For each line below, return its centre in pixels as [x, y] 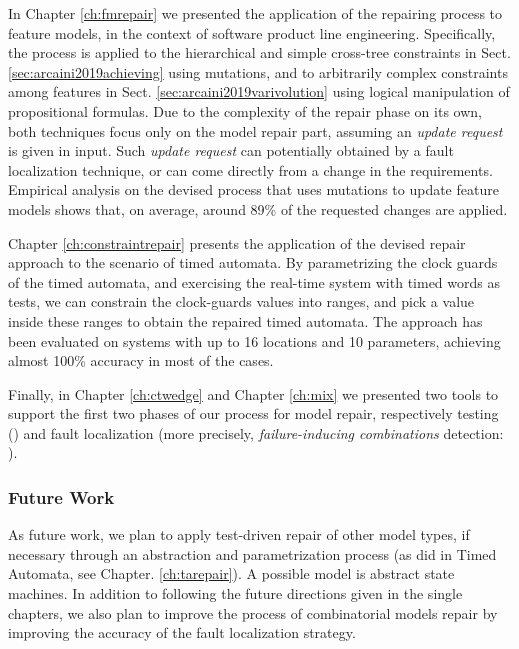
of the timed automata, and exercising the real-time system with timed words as [254, 281]
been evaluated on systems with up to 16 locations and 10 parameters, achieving [254, 340]
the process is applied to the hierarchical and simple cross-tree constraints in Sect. [259, 52]
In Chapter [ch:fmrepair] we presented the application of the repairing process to [255, 13]
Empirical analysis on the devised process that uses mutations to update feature [253, 189]
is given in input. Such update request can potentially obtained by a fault [231, 150]
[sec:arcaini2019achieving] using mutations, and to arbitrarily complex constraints [258, 71]
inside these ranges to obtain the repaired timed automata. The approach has [245, 320]
